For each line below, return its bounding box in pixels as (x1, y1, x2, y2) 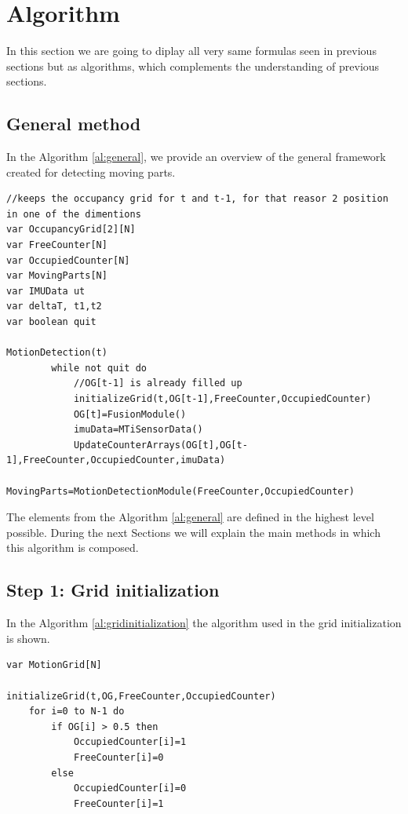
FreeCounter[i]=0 (73, 751, 164, 763)
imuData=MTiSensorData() (73, 424, 203, 436)
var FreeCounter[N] (6, 239, 107, 251)
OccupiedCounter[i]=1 (73, 736, 187, 748)
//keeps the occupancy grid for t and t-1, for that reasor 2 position (6, 193, 388, 205)
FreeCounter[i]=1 (73, 798, 164, 809)
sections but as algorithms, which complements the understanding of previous (6, 57, 380, 74)
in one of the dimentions (6, 208, 141, 220)
